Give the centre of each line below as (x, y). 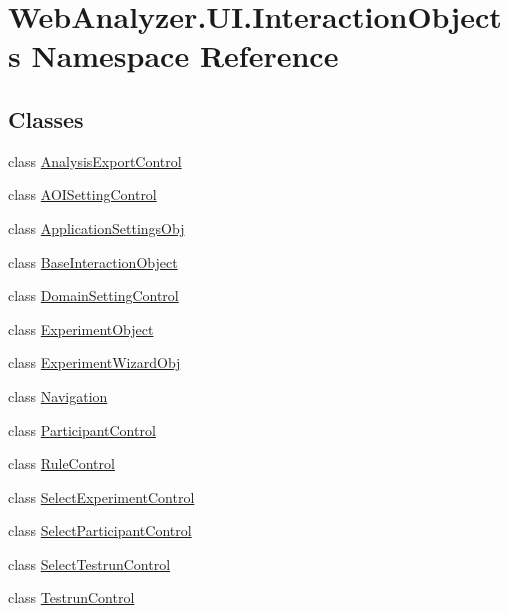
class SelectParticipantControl (100, 530)
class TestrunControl (71, 597)
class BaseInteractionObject (93, 261)
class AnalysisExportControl (95, 160)
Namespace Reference (185, 55)
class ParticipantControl (82, 429)
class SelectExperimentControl (101, 496)
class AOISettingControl (82, 194)
